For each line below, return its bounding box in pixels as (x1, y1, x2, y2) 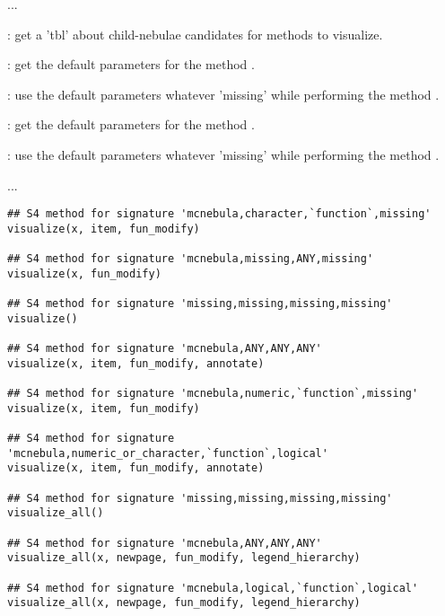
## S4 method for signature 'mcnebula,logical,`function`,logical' (7, 581, 419, 594)
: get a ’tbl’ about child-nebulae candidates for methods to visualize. (7, 24, 383, 43)
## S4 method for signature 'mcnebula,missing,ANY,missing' (7, 252, 374, 266)
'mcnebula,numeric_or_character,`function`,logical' (7, 446, 328, 460)
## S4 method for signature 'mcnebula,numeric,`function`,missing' (7, 387, 419, 400)
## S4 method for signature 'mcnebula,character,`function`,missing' (7, 207, 432, 221)
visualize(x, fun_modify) (7, 267, 161, 280)
